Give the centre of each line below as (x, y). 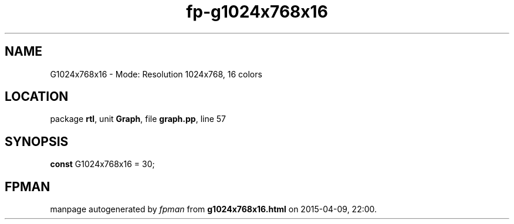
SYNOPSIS (37, 141)
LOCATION (37, 97)
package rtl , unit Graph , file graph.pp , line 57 (138, 119)
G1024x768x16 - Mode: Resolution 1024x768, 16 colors (156, 74)
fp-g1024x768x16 (257, 12)
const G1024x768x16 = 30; (102, 164)
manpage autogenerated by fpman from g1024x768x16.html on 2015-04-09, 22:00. (214, 209)
